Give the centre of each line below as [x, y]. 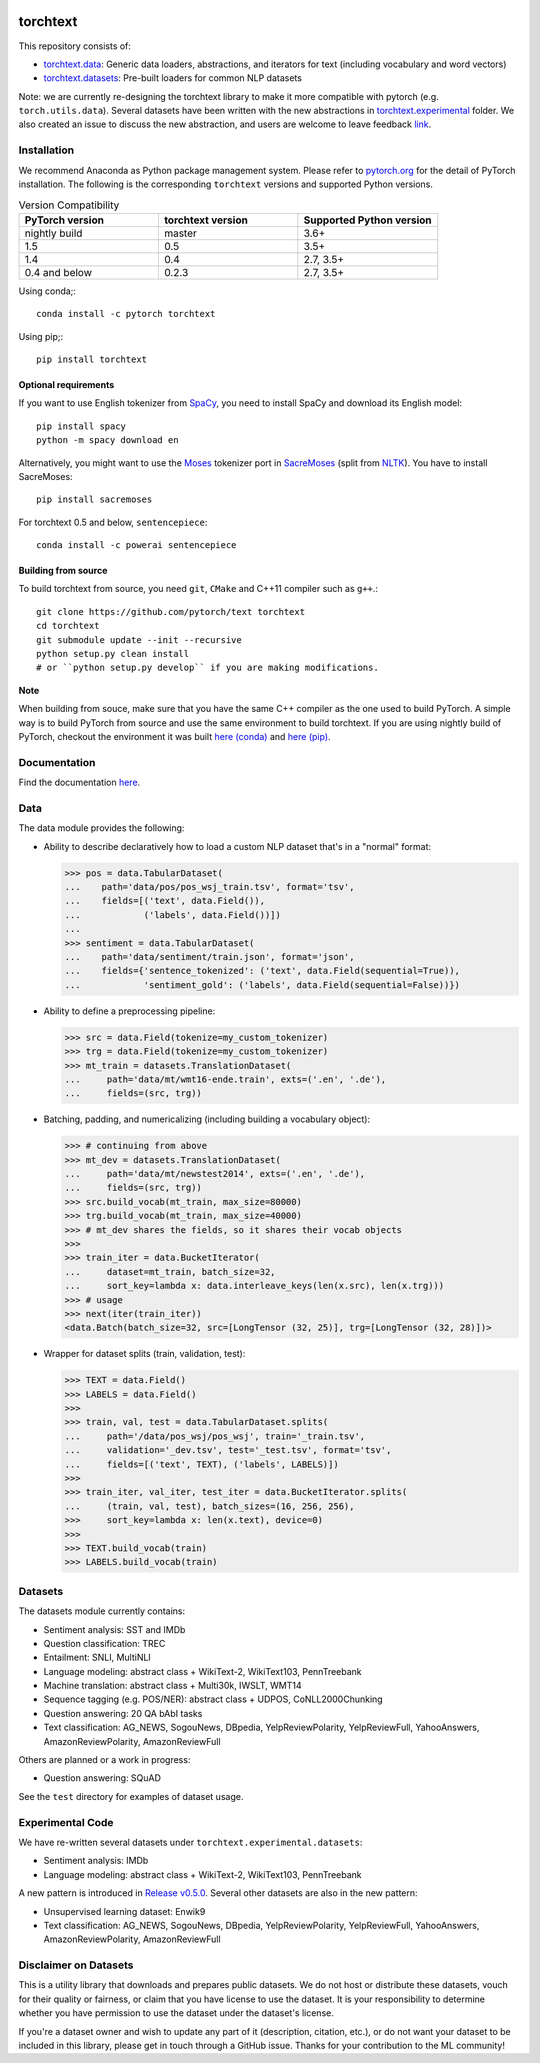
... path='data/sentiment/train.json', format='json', [209, 956]
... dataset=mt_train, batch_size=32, [170, 1271]
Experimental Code [66, 1822]
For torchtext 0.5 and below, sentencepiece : [113, 522]
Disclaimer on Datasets [76, 1965]
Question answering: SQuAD [102, 1778]
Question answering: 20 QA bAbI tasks [123, 1713]
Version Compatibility [69, 205]
